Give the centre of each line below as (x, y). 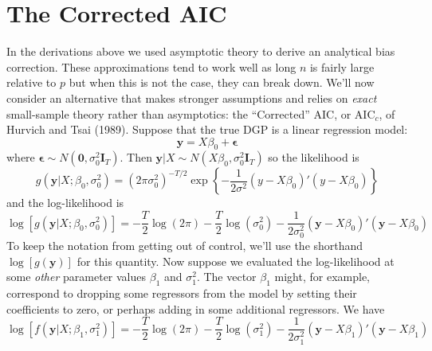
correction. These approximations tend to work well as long (151, 66)
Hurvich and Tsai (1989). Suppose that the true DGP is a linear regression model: (207, 129)
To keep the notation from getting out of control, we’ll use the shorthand (185, 246)
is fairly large (342, 66)
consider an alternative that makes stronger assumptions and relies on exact (192, 97)
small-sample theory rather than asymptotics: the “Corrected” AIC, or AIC (191, 113)
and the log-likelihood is (65, 203)
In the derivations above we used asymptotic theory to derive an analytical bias (201, 51)
